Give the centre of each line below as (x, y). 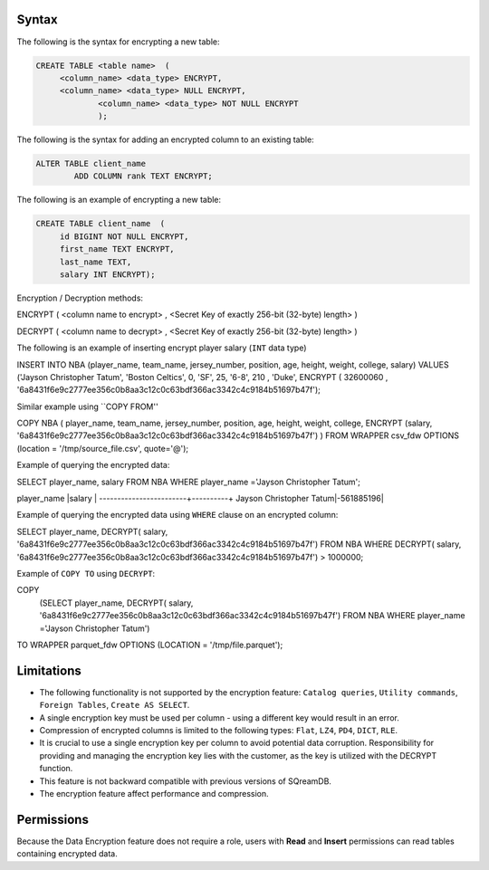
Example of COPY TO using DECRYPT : (86, 573)
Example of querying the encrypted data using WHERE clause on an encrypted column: (177, 515)
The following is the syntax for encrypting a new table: (118, 42)
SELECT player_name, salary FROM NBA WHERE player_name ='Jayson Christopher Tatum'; (189, 482)
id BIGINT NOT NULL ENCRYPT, (124, 236)
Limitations (49, 670)
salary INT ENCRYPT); (107, 274)
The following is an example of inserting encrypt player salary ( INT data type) (162, 348)
